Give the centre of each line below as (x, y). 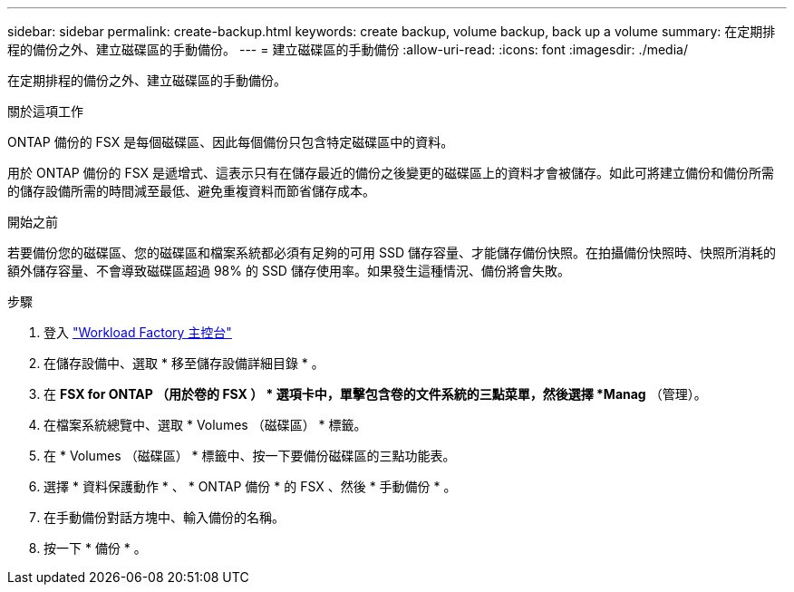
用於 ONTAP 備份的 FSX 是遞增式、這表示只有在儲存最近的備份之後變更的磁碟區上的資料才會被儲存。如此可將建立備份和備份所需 (391, 173)
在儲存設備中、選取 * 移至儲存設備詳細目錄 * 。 (184, 363)
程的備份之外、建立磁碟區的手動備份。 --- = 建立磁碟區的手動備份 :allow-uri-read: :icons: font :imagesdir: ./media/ (348, 49)
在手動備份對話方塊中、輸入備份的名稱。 (164, 517)
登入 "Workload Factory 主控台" (138, 332)
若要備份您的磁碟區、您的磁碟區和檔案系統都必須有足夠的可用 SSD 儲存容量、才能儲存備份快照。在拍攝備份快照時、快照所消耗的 (392, 252)
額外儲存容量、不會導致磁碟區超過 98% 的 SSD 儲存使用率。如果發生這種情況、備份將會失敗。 (289, 271)
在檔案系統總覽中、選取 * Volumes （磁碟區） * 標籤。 (205, 425)
